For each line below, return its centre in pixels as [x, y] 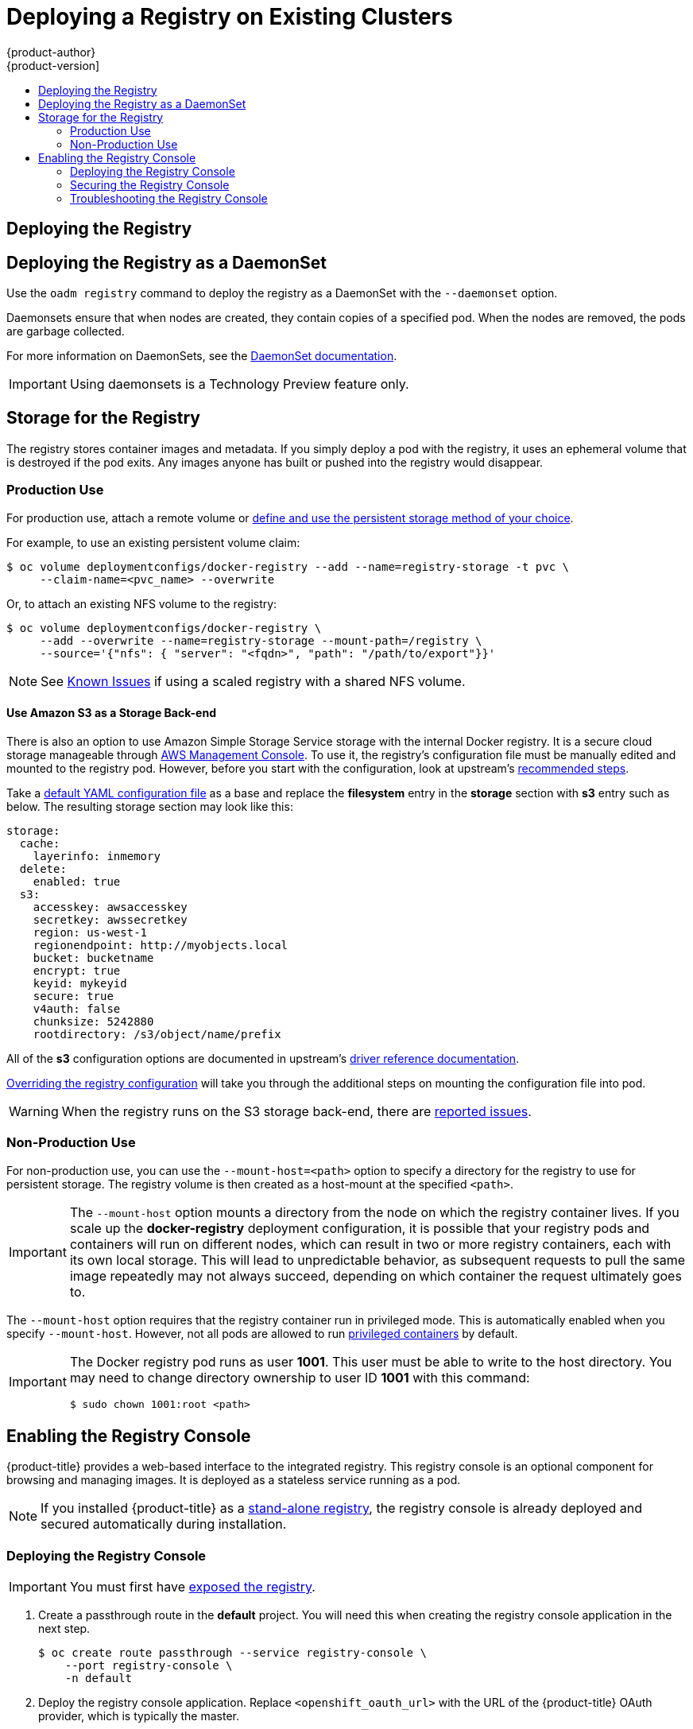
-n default [99, 1679]
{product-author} [51, 52]
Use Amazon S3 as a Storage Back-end [111, 713]
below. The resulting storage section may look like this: [150, 806]
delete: [43, 868]
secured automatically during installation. [164, 1524]
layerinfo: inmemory [97, 856]
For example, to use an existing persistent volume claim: [153, 542]
